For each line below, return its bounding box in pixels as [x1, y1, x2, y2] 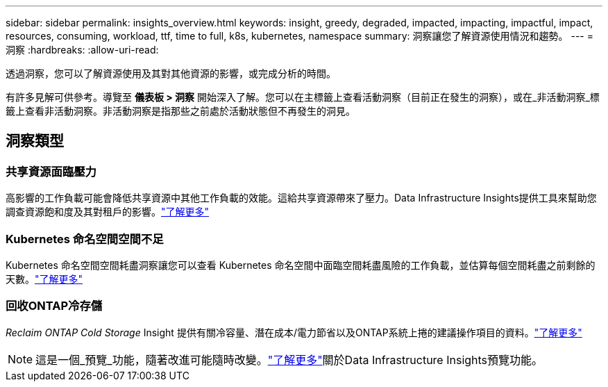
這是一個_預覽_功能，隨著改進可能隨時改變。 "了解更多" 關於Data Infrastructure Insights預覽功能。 [35, 352, 543, 367]
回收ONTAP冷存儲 [6, 299, 103, 313]
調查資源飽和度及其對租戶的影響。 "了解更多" [6, 206, 210, 218]
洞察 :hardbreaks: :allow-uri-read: [6, 44, 159, 56]
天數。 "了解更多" [6, 272, 83, 285]
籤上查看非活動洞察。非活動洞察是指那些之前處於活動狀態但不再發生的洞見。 [6, 105, 355, 117]
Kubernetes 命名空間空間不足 [6, 231, 164, 246]
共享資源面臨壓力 [6, 164, 96, 179]
